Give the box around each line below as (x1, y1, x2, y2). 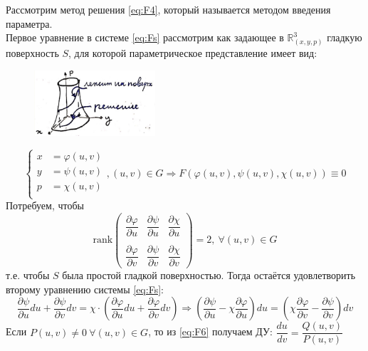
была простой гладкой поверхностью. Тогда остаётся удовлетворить (62, 268, 356, 283)
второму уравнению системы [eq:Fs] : (6, 281, 164, 296)
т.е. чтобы (6, 268, 50, 283)
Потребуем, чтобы (6, 198, 84, 213)
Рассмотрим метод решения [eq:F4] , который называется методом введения (6, 2, 331, 16)
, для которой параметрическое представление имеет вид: (68, 45, 317, 60)
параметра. (6, 16, 53, 31)
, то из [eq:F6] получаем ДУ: (148, 324, 273, 339)
